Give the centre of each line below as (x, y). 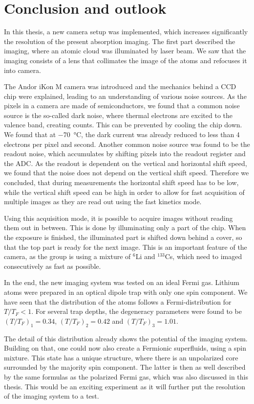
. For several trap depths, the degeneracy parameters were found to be (137, 311)
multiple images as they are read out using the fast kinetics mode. (103, 202)
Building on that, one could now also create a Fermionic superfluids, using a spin (125, 348)
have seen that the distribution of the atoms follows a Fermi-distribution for (118, 301)
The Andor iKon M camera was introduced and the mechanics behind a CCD (120, 86)
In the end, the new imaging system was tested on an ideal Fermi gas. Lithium (122, 282)
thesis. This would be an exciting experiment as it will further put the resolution (125, 386)
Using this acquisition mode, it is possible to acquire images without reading (118, 218)
